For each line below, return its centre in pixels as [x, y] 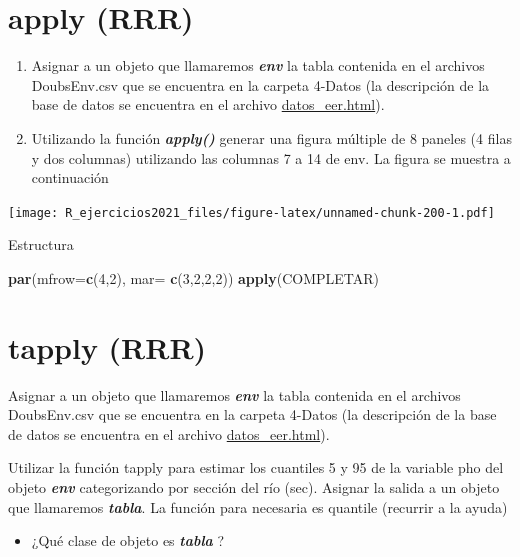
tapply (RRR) [107, 346]
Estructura [41, 244]
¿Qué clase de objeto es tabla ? [128, 540]
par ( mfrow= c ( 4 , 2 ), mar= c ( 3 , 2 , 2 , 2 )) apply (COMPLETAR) [194, 277]
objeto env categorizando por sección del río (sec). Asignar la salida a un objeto [254, 487]
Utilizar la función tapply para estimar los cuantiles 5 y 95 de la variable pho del [256, 467]
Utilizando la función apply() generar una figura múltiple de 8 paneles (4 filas [271, 137]
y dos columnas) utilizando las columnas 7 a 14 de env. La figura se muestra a [271, 157]
